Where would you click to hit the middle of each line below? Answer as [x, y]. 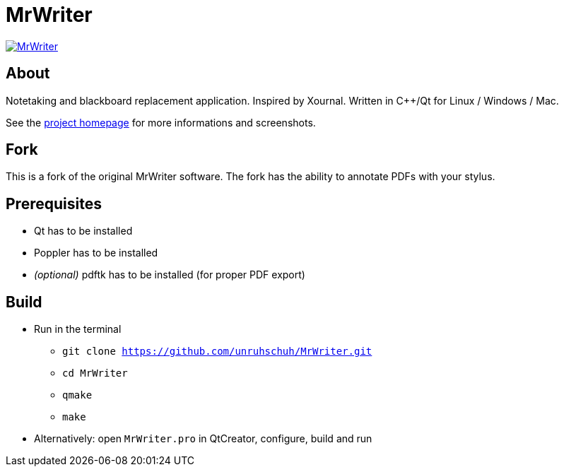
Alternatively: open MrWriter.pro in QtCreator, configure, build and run [203, 439]
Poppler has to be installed [96, 253]
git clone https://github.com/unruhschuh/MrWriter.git [217, 352]
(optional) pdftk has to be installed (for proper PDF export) [170, 275]
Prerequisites [54, 203]
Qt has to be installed [83, 231]
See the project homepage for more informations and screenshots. [161, 122]
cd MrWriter [95, 373]
